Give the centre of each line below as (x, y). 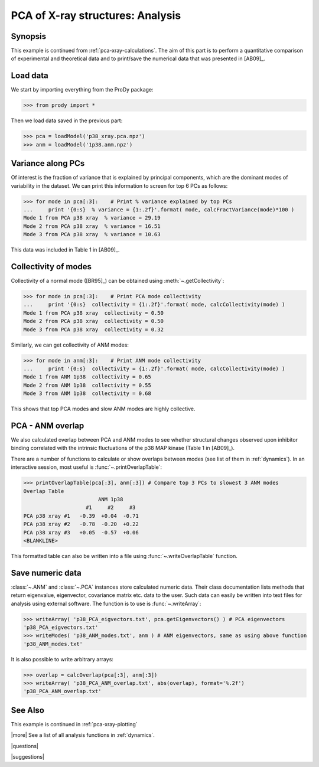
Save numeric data (46, 573)
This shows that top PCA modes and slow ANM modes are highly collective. (103, 409)
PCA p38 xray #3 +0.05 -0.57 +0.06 (81, 532)
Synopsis (29, 36)
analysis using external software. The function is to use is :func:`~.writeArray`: (106, 603)
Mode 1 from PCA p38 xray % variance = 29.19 (92, 218)
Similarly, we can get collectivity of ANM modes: (70, 345)
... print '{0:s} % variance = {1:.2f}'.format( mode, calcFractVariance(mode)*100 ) (159, 209)
